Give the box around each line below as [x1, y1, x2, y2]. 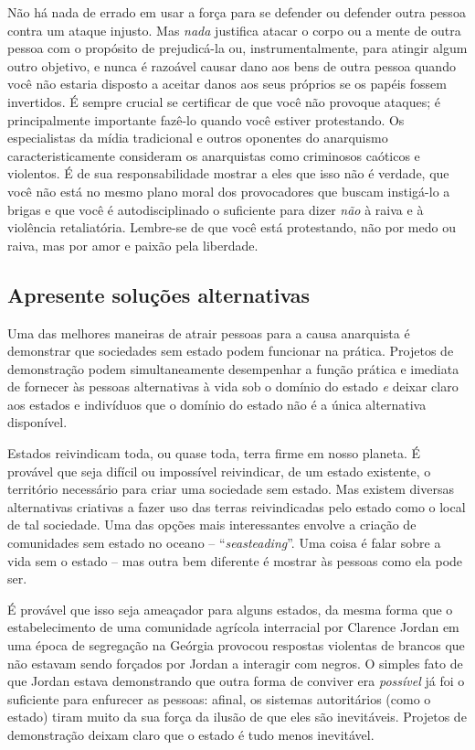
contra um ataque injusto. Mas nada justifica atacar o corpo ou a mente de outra [7, 20, 461, 39]
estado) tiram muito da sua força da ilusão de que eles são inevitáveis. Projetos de [7, 707, 467, 726]
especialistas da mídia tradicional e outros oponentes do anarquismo [7, 128, 388, 147]
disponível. [7, 412, 68, 432]
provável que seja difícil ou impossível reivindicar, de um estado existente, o [7, 461, 431, 480]
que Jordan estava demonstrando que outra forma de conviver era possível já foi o [7, 671, 465, 691]
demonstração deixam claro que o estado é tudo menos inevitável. [7, 724, 375, 744]
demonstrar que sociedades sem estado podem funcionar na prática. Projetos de [7, 341, 454, 360]
